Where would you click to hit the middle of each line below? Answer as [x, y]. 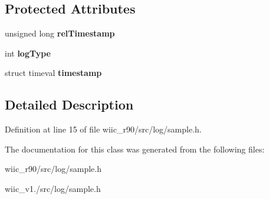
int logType [28, 53]
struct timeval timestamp [53, 73]
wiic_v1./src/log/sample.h [53, 188]
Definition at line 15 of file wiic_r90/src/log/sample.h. [103, 129]
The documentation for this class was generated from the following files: [135, 149]
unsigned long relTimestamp [60, 33]
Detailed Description [69, 105]
